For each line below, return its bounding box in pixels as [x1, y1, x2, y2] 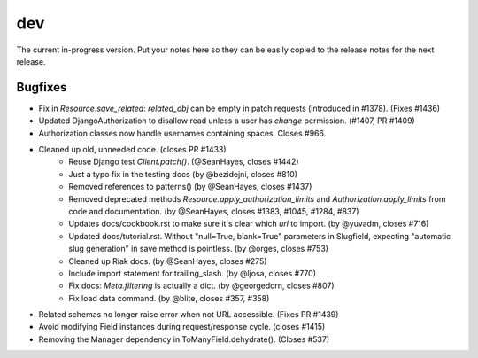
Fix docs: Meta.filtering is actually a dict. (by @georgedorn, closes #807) [68, 280, 335, 292]
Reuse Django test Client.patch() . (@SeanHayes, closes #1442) [68, 156, 300, 167]
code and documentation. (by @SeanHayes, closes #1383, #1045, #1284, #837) [68, 206, 359, 216]
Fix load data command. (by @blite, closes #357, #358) [68, 292, 270, 303]
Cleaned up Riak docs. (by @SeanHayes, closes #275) [68, 255, 267, 266]
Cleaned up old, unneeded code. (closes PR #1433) [38, 144, 227, 155]
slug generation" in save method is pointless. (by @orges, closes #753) [68, 244, 329, 254]
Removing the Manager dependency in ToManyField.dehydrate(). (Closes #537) [38, 333, 330, 345]
